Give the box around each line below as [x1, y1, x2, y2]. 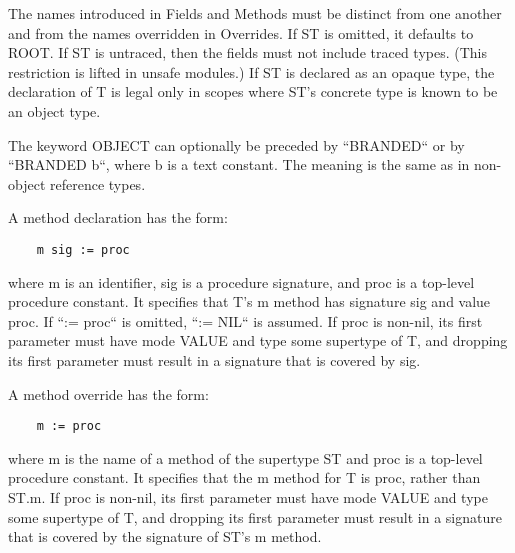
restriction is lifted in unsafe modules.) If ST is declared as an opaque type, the [8, 61, 495, 82]
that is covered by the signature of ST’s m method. [8, 526, 322, 547]
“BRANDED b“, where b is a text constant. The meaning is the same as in [8, 154, 470, 175]
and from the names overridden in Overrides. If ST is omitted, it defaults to [8, 22, 474, 43]
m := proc [36, 419, 102, 434]
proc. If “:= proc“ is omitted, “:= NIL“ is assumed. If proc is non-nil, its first [8, 310, 483, 331]
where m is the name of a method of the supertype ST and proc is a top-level [8, 447, 483, 468]
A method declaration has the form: [8, 207, 228, 228]
